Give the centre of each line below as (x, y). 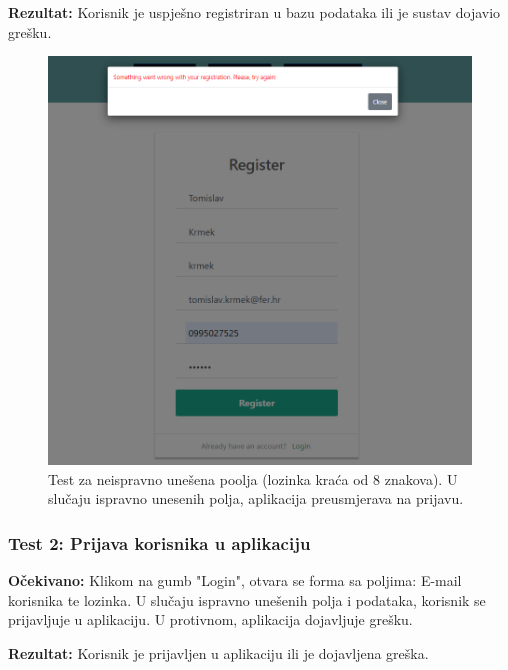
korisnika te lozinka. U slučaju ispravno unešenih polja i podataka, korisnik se (247, 599)
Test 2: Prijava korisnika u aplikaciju (159, 542)
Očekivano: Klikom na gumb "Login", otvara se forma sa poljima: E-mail (235, 580)
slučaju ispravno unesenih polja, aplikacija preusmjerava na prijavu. (256, 498)
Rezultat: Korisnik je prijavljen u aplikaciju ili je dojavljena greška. (218, 653)
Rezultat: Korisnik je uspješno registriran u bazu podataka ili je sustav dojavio (254, 12)
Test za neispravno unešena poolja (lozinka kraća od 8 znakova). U (253, 478)
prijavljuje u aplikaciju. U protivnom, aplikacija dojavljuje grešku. (210, 619)
